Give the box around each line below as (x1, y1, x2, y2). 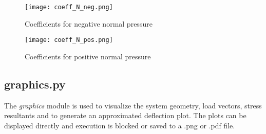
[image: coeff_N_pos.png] (25, 36, 113, 44)
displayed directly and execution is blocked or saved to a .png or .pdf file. (4, 120, 235, 130)
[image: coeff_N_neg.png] (25, 4, 113, 11)
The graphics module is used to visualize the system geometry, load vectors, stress (4, 100, 262, 110)
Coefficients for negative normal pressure (25, 18, 153, 29)
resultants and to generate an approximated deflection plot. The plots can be (4, 110, 246, 121)
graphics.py (4, 76, 66, 92)
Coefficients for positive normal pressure (25, 51, 151, 61)
